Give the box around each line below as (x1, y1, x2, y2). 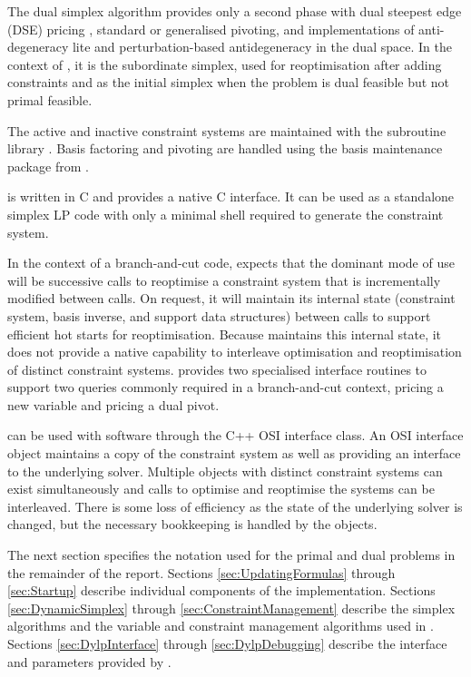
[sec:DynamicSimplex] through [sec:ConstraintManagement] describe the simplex (7, 598, 456, 617)
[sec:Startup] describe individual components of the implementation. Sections (7, 581, 436, 600)
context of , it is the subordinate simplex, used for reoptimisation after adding (7, 54, 442, 74)
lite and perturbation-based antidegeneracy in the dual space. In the (72, 37, 452, 56)
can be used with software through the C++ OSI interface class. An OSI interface (7, 426, 464, 445)
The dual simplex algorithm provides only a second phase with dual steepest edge (7, 2, 462, 20)
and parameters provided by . (7, 652, 172, 671)
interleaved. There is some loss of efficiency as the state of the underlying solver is (7, 496, 463, 515)
